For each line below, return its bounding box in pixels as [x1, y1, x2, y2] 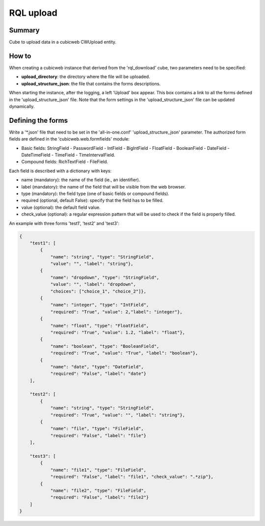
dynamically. [9, 103, 35, 109]
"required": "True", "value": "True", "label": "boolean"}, [50, 350, 198, 356]
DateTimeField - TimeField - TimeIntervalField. [21, 152, 115, 158]
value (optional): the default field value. [21, 204, 101, 210]
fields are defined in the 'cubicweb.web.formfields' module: [9, 136, 130, 142]
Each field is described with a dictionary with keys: [9, 167, 112, 174]
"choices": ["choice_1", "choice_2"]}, [50, 288, 147, 294]
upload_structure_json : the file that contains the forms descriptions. [21, 81, 161, 86]
